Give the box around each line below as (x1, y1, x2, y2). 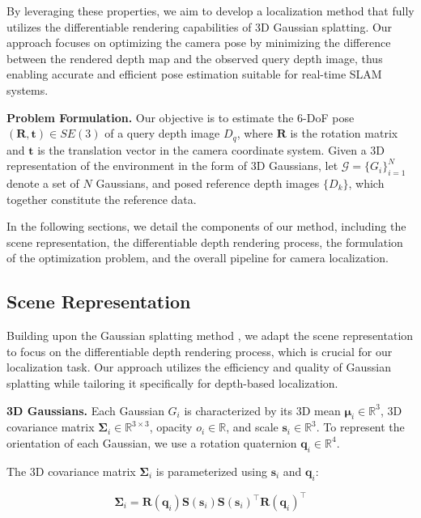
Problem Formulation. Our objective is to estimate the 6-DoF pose (6, 108, 355, 125)
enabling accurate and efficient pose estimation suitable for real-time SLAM (6, 66, 382, 83)
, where (236, 125, 273, 142)
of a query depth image (104, 125, 220, 142)
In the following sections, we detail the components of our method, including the (6, 218, 406, 235)
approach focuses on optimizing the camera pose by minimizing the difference (6, 34, 391, 51)
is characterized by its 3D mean (184, 401, 341, 418)
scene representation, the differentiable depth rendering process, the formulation (6, 233, 403, 250)
